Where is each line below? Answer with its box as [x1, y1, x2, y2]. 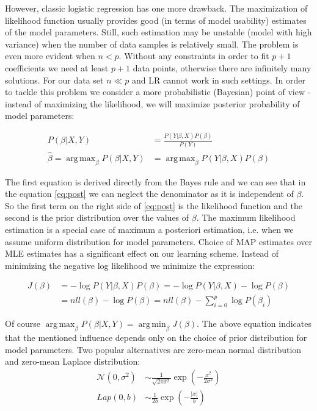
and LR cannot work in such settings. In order [132, 73, 305, 86]
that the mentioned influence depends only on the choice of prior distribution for [5, 331, 307, 344]
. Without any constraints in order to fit [118, 49, 269, 62]
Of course [5, 317, 41, 330]
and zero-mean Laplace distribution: [5, 355, 140, 368]
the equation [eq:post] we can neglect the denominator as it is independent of [5, 187, 294, 200]
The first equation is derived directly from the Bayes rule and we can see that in [5, 175, 306, 188]
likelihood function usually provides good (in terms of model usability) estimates [5, 13, 307, 26]
